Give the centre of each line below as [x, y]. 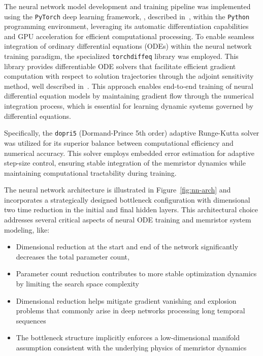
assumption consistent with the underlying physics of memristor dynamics [131, 347]
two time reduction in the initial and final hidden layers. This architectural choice [131, 209]
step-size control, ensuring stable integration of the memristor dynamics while [125, 163]
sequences [31, 320]
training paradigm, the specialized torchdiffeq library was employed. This [121, 56]
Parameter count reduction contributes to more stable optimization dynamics [136, 273]
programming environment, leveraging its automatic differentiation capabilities [126, 26]
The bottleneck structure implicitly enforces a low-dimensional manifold [128, 337]
